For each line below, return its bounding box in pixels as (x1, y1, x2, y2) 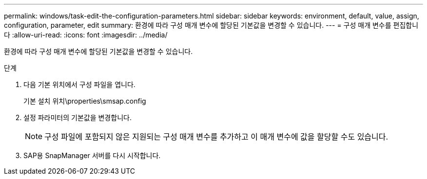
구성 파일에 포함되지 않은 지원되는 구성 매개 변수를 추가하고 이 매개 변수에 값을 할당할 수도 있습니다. (44, 132, 388, 142)
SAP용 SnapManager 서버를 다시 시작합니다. (23, 151, 161, 160)
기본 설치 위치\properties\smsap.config (23, 97, 146, 105)
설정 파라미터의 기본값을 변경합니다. (23, 113, 132, 122)
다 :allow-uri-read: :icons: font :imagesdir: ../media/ (4, 31, 168, 39)
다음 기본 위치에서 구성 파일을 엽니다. (23, 80, 136, 89)
